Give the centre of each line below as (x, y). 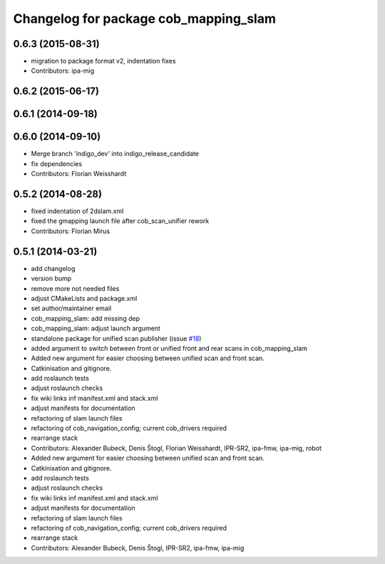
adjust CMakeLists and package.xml (84, 298)
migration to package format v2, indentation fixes (103, 61)
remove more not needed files (75, 288)
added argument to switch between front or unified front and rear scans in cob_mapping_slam (169, 348)
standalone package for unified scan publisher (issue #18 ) (116, 338)
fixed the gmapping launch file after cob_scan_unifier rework (120, 221)
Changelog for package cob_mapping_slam (144, 19)
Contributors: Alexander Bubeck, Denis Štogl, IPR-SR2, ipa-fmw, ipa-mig (138, 548)
